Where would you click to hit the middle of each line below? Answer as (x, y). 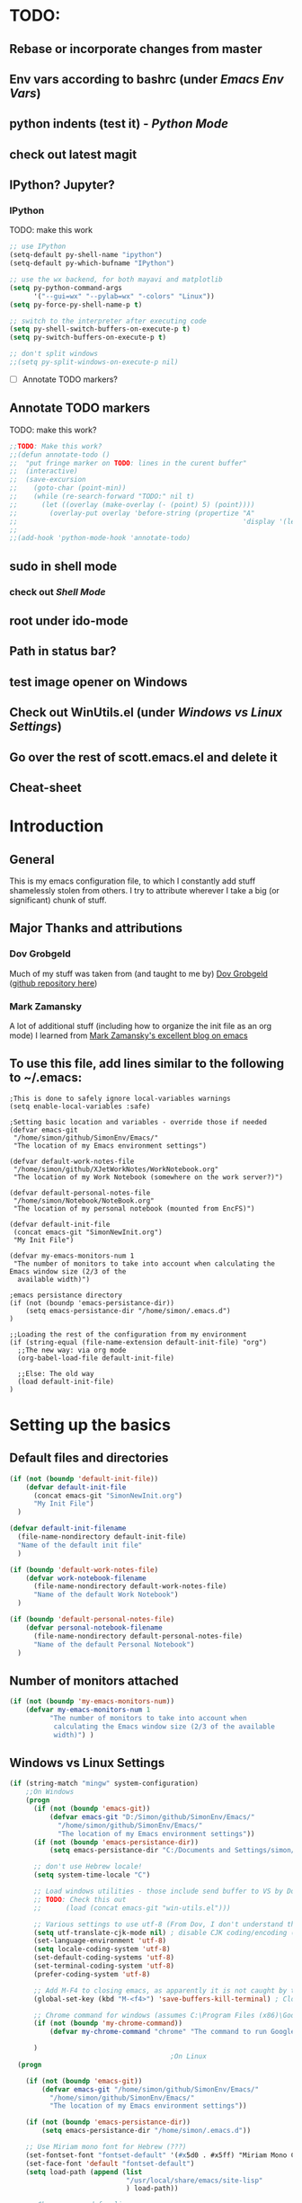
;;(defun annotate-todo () (60, 455)
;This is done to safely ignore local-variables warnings (120, 1098)
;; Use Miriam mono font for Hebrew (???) (106, 2147)
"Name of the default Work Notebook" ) (106, 1595)
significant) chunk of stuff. (58, 900)
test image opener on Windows (98, 682)
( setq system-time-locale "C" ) (92, 1875)
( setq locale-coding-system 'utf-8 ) (102, 1950)
